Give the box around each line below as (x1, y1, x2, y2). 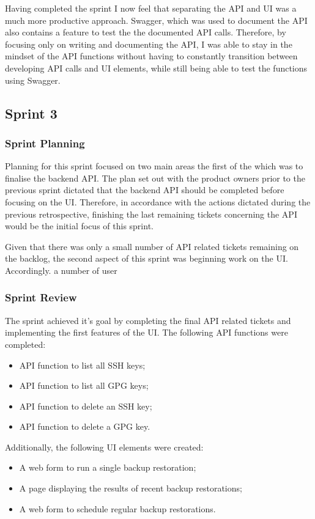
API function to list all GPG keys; (19, 379, 149, 392)
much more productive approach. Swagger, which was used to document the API (5, 13, 308, 26)
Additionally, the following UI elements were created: (5, 440, 204, 453)
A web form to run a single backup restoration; (19, 461, 196, 474)
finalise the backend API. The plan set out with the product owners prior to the (5, 171, 305, 184)
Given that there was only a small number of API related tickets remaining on (5, 240, 299, 252)
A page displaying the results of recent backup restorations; (19, 482, 242, 495)
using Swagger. (5, 73, 61, 86)
